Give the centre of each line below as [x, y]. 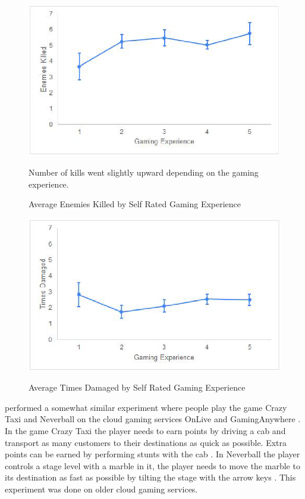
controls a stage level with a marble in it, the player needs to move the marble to [152, 465]
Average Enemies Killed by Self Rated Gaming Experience [135, 204]
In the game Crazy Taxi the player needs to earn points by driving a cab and [145, 431]
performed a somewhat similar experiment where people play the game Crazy [146, 407]
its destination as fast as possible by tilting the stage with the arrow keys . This [150, 477]
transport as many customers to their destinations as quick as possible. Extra [146, 442]
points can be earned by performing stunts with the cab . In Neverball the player [152, 454]
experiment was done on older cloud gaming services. [101, 489]
